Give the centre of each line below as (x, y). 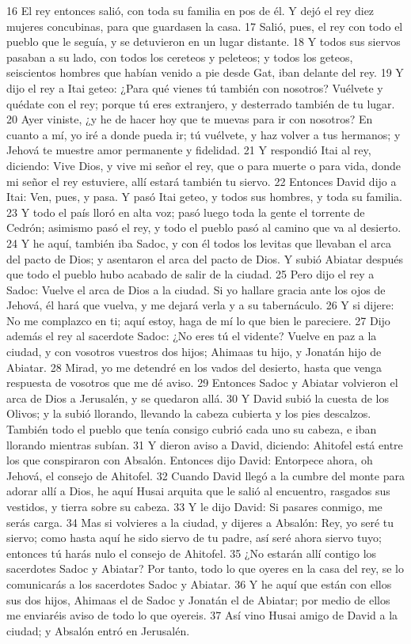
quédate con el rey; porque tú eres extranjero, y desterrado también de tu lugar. (201, 103)
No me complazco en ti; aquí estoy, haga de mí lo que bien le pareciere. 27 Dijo (198, 320)
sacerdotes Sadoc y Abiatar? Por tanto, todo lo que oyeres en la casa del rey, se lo (205, 568)
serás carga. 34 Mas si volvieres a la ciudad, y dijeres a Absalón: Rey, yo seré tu (200, 522)
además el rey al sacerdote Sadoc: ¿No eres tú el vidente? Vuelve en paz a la (192, 336)
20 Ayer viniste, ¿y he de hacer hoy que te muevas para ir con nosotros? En (190, 119)
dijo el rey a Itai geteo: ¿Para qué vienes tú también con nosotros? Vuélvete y (195, 87)
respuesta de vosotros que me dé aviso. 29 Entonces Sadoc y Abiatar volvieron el (202, 383)
